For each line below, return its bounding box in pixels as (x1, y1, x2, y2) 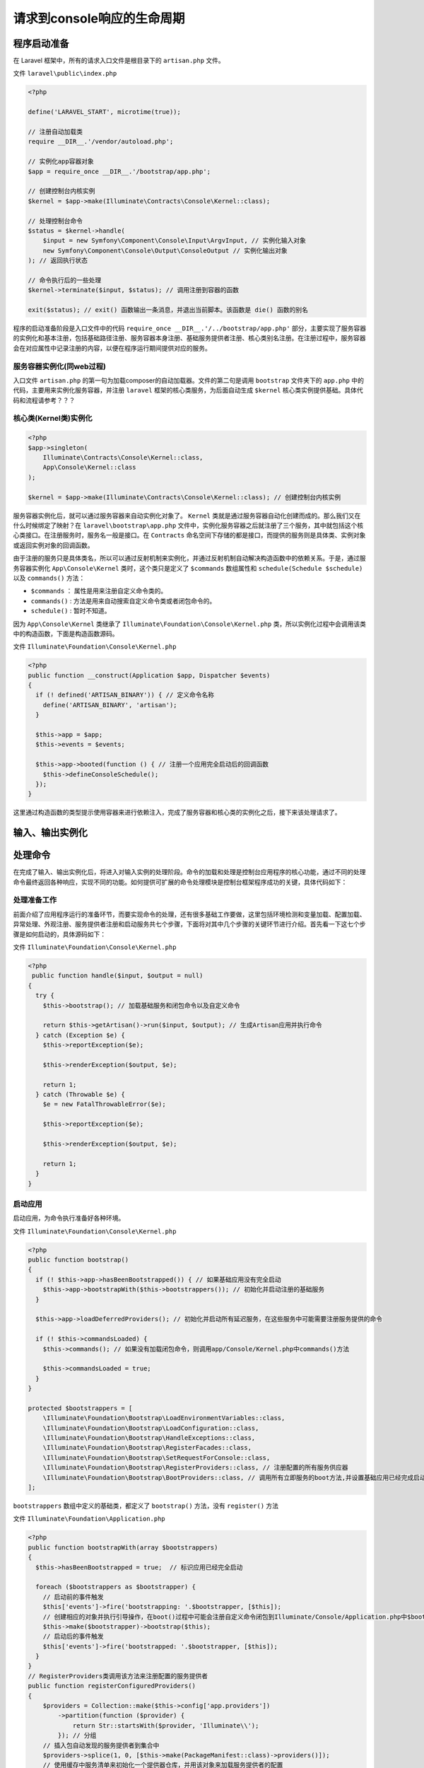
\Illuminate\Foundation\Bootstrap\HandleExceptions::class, (42, 1434, 256, 1442)
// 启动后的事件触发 (42, 1632, 104, 1641)
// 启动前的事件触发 (42, 1593, 104, 1601)
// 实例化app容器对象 (28, 158, 95, 165)
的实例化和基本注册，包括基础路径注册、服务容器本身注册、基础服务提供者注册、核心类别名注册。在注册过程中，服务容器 (13, 334, 366, 342)
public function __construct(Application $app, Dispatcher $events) (28, 671, 271, 679)
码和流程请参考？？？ (13, 396, 76, 405)
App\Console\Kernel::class (42, 463, 137, 472)
